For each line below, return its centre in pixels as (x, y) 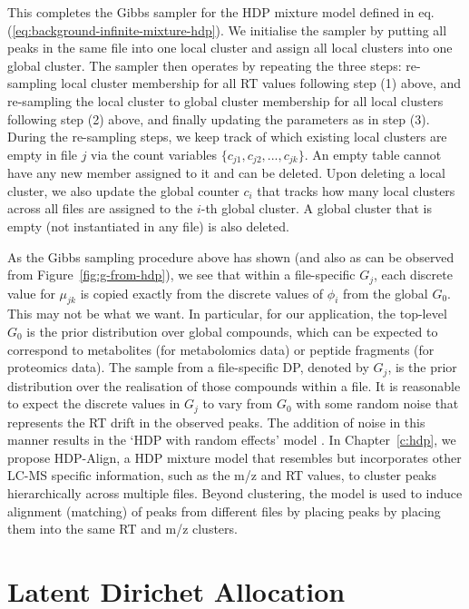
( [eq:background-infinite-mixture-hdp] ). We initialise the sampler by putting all (227, 29)
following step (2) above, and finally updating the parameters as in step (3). (219, 118)
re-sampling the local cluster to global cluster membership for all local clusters (225, 100)
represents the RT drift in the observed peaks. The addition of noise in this (216, 422)
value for (31, 293)
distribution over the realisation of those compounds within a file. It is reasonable (234, 385)
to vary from (238, 403)
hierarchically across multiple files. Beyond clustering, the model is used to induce (235, 493)
